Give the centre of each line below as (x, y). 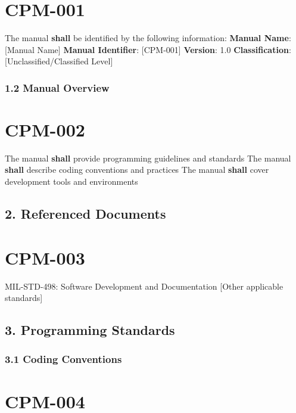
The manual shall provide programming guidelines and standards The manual (148, 158)
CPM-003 (45, 257)
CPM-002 (45, 129)
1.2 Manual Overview (57, 87)
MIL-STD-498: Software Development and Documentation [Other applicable (144, 286)
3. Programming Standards (90, 330)
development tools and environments (71, 181)
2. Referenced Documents (85, 214)
